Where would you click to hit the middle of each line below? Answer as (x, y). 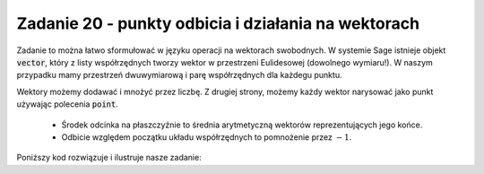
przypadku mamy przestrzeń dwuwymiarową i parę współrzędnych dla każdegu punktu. (179, 75)
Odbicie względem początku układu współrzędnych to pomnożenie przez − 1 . (207, 137)
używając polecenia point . (67, 104)
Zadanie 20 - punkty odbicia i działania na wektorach (218, 23)
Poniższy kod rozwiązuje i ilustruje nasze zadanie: (109, 158)
